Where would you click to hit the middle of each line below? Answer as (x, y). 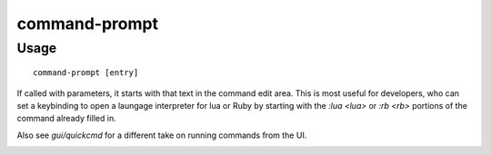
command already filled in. (67, 119)
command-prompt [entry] (86, 73)
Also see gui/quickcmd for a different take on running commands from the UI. (162, 135)
